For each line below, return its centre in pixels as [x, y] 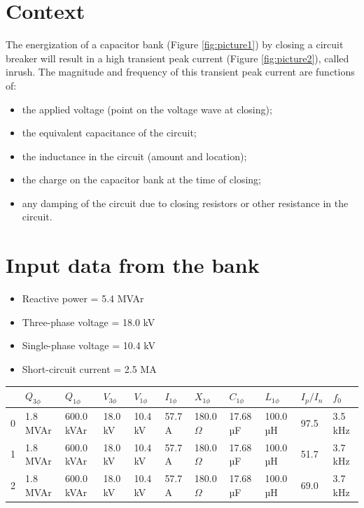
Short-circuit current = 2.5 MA [89, 368]
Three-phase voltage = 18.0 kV [89, 322]
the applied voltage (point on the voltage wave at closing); [147, 109]
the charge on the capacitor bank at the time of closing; [141, 179]
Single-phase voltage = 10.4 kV [89, 345]
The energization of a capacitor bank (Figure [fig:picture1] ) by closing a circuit [175, 44]
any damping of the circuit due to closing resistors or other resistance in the [185, 203]
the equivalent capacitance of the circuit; [109, 133]
